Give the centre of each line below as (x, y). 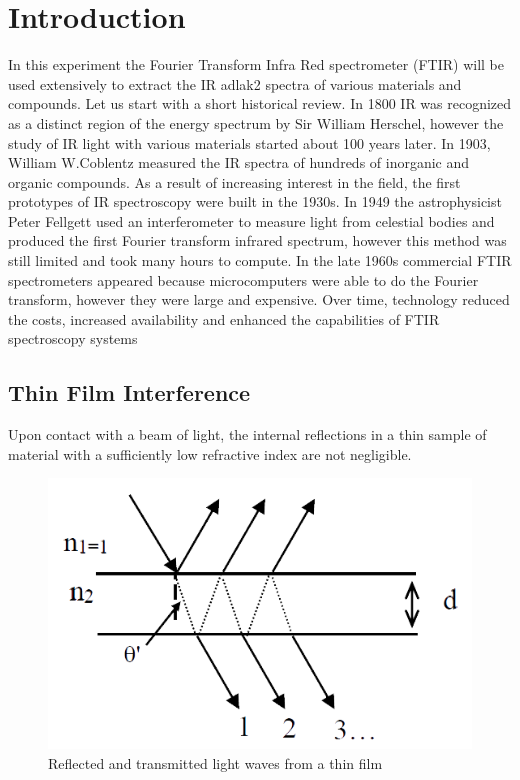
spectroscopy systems (73, 338)
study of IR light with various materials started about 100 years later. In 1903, (249, 142)
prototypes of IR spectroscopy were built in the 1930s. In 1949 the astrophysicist (255, 201)
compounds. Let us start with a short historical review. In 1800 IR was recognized (260, 103)
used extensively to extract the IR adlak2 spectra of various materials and (235, 83)
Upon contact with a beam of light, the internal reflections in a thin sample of (247, 434)
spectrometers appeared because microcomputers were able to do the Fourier (243, 279)
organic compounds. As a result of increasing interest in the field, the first (234, 181)
